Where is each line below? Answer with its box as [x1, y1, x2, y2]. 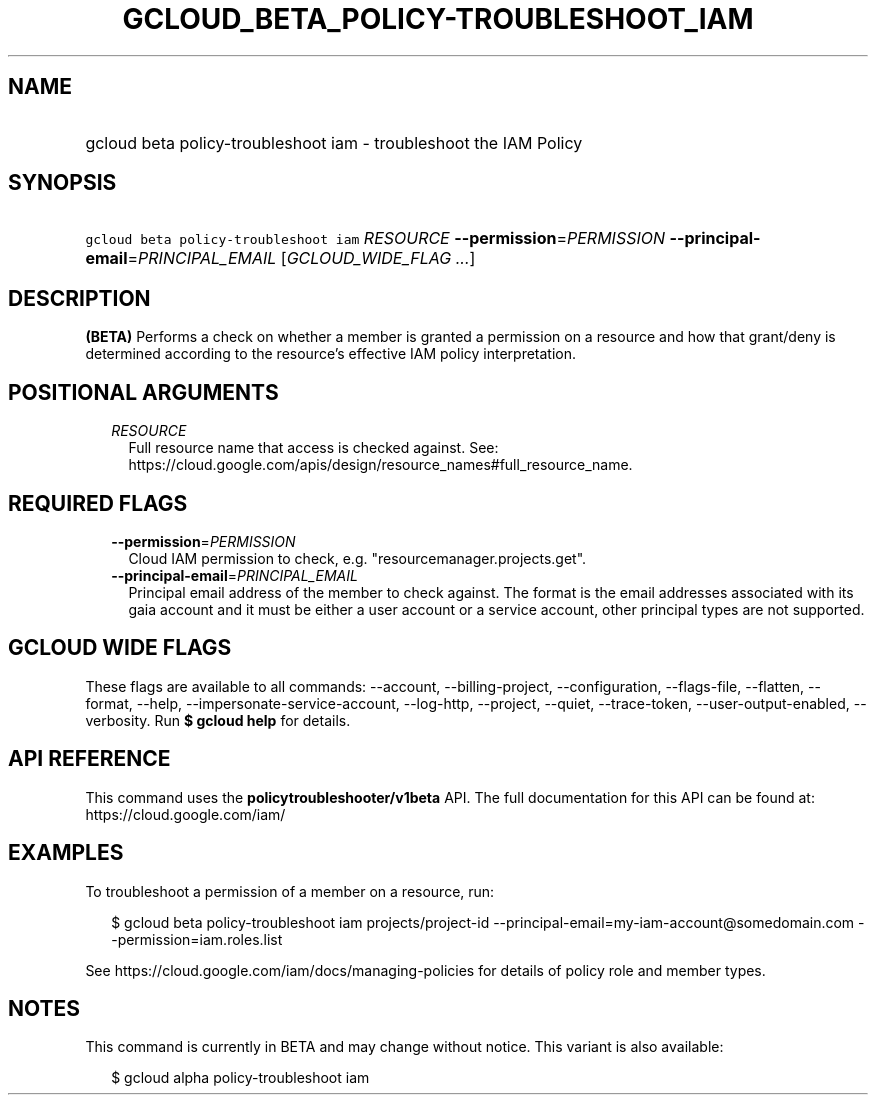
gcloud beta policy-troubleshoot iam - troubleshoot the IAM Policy [85, 132, 583, 153]
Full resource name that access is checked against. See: [128, 439, 499, 457]
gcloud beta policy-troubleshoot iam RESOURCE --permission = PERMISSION [85, 228, 665, 249]
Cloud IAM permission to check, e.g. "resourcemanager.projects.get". [128, 549, 587, 567]
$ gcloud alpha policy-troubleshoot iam [111, 1069, 370, 1087]
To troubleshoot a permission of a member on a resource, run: [85, 882, 495, 900]
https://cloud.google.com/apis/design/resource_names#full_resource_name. [128, 456, 633, 474]
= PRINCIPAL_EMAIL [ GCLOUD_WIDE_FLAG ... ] [127, 248, 476, 269]
